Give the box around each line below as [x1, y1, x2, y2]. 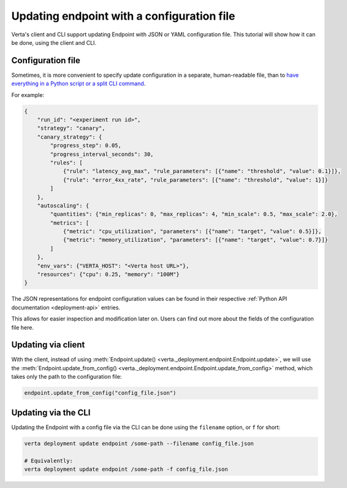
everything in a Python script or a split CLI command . [11, 80, 146, 87]
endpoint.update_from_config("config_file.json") [24, 390, 177, 397]
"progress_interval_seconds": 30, [50, 150, 154, 158]
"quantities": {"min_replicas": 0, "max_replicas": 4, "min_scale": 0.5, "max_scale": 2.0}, [50, 211, 338, 218]
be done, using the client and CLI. [11, 39, 97, 46]
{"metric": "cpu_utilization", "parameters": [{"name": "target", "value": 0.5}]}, [63, 228, 322, 235]
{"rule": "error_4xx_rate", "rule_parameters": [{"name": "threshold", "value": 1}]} [63, 176, 328, 184]
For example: [11, 91, 45, 98]
